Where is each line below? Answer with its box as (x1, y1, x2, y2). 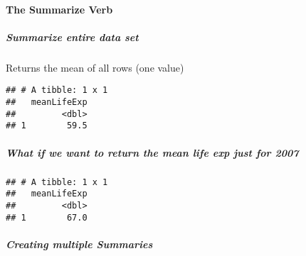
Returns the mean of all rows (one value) (6, 60, 184, 74)
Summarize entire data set (6, 29, 139, 44)
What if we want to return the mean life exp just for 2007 (6, 145, 299, 160)
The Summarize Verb (6, 1, 113, 16)
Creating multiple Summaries (6, 236, 153, 251)
